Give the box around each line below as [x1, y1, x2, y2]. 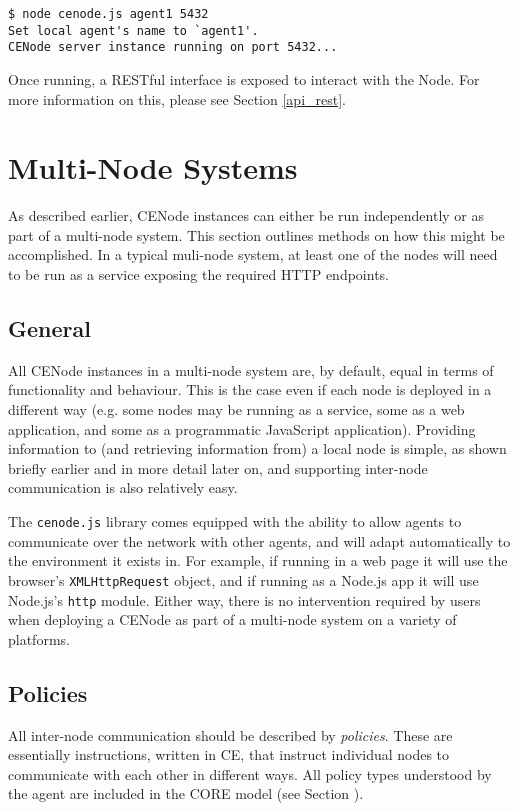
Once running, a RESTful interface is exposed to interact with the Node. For [8, 68, 480, 89]
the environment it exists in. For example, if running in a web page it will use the [8, 550, 508, 571]
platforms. [8, 628, 70, 649]
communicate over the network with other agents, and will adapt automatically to [8, 530, 511, 551]
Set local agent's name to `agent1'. [8, 23, 259, 38]
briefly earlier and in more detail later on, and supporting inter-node [8, 457, 428, 478]
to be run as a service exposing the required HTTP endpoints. [8, 264, 389, 285]
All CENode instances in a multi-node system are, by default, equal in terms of [8, 359, 494, 380]
